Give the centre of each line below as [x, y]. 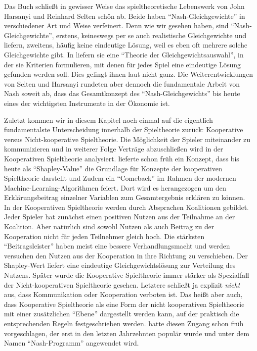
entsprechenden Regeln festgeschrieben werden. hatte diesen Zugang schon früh [124, 323]
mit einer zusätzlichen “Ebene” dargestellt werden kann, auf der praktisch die [122, 314]
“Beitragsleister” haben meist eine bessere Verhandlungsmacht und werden [117, 246]
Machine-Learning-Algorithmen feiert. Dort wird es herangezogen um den [115, 187]
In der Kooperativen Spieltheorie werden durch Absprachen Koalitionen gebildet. [127, 207]
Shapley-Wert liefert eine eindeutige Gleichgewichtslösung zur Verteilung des [120, 265]
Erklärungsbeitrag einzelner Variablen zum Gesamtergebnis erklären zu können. [125, 197]
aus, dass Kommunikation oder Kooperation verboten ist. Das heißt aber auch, [123, 294]
